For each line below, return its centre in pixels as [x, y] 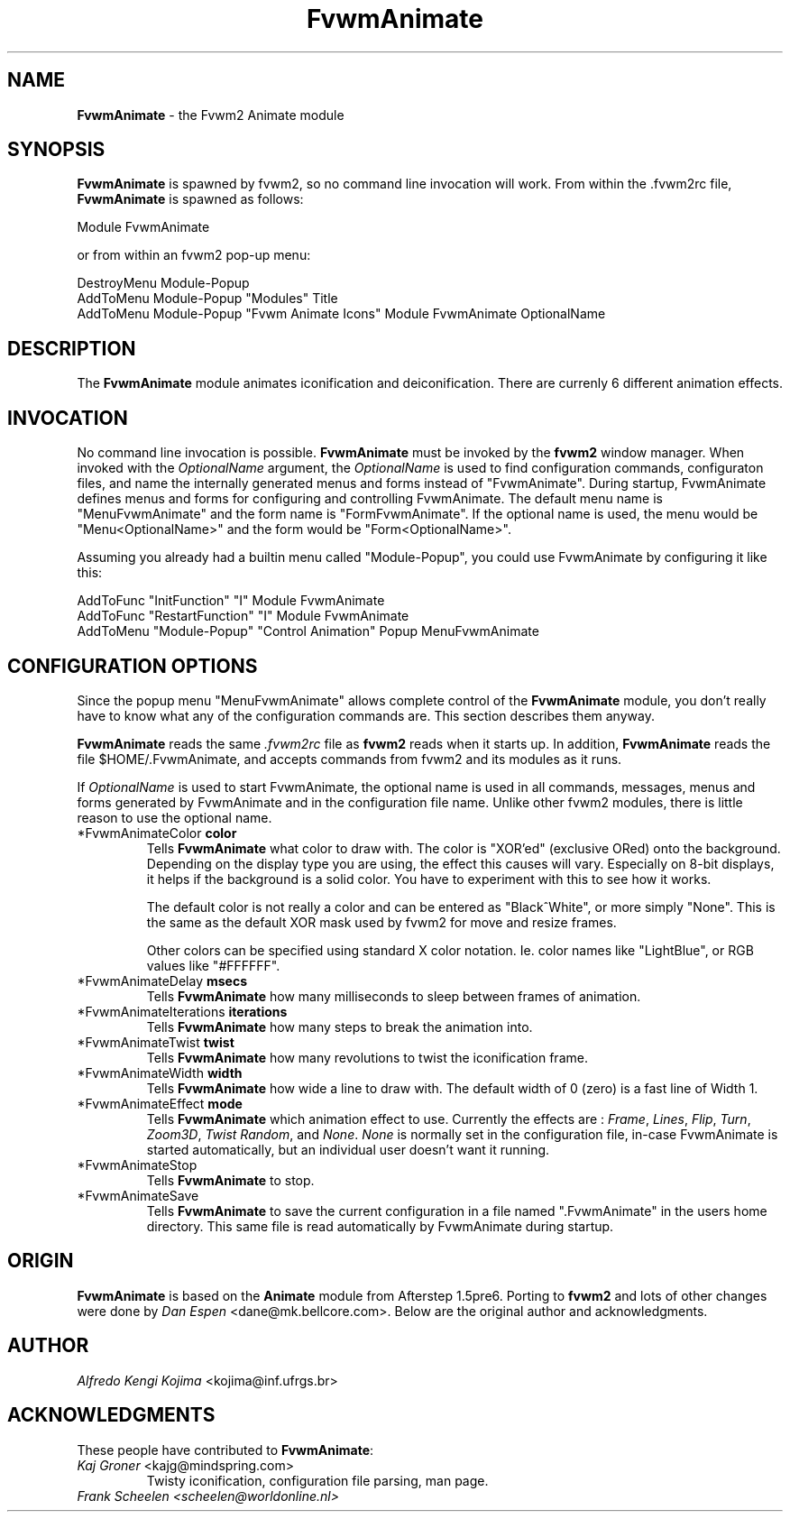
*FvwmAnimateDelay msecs [162, 980]
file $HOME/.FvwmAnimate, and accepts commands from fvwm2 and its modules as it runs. [349, 759]
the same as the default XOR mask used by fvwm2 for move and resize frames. [381, 922]
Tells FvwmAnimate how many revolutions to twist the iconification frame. [367, 1057]
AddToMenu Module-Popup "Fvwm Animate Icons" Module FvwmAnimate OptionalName [341, 314]
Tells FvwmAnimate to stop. [230, 1180]
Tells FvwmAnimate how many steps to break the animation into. [340, 1026]
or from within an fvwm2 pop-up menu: [194, 255]
